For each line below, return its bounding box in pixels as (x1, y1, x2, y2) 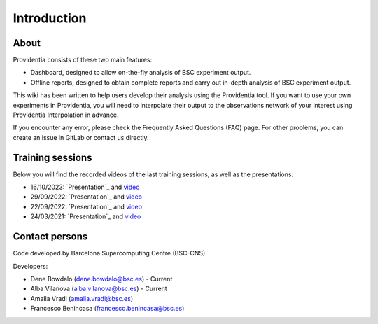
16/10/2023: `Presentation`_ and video (30, 183, 140, 192)
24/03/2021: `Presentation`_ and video (30, 212, 141, 220)
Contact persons (13, 231, 88, 243)
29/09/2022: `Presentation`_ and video (30, 192, 143, 201)
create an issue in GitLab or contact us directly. (13, 133, 150, 141)
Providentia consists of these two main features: (13, 56, 153, 64)
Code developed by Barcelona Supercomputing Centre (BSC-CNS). (13, 249, 208, 258)
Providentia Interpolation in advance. (13, 111, 119, 119)
